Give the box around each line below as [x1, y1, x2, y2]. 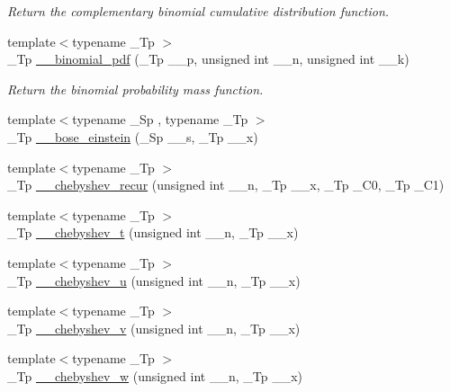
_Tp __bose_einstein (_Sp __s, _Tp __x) [7, 127, 258, 146]
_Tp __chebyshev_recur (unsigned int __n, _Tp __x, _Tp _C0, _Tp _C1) [7, 175, 445, 194]
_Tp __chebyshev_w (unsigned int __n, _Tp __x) [7, 366, 303, 385]
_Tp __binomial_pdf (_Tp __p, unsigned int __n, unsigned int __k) [7, 49, 409, 68]
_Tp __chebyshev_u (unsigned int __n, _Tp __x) [7, 271, 301, 290]
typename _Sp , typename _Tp [72, 110, 248, 129]
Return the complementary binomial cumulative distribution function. [7, 2, 390, 20]
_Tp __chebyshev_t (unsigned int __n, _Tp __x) [7, 223, 299, 242]
